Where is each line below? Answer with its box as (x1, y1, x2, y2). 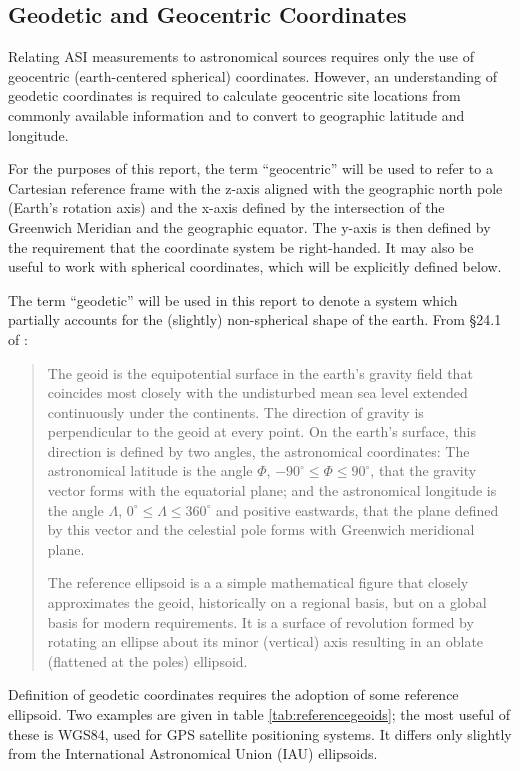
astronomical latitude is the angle (47, 460, 253, 481)
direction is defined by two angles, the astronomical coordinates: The (47, 440, 470, 461)
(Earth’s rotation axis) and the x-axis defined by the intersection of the (8, 197, 445, 218)
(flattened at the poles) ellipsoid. (47, 650, 248, 671)
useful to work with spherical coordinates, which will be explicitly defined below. (8, 256, 502, 277)
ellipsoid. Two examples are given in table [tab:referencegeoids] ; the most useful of (8, 704, 511, 725)
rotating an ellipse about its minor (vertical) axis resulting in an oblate (47, 631, 484, 652)
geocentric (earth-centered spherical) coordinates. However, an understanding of (8, 65, 497, 86)
